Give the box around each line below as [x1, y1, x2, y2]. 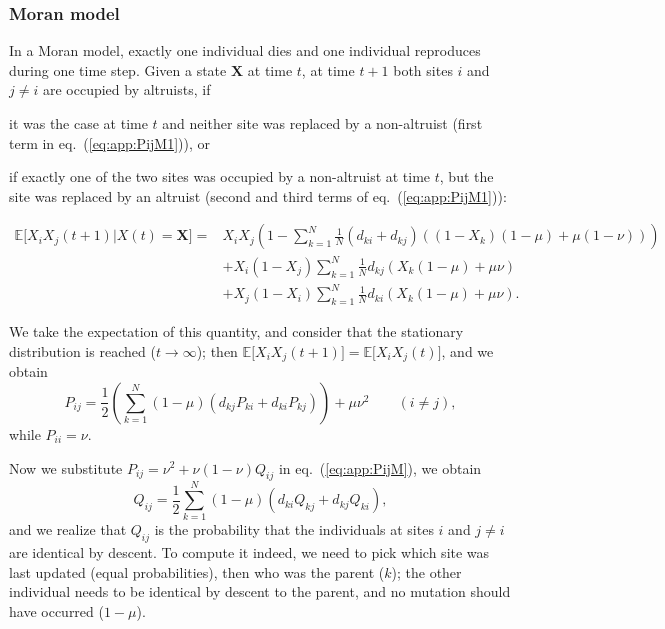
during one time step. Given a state [9, 59, 227, 80]
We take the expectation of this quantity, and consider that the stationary [9, 321, 464, 342]
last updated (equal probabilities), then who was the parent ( [9, 561, 385, 582]
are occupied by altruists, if [42, 79, 211, 100]
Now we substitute [9, 457, 123, 478]
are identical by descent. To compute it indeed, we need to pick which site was [9, 542, 490, 563]
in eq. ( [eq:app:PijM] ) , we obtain [278, 457, 482, 478]
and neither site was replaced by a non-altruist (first [162, 113, 483, 133]
